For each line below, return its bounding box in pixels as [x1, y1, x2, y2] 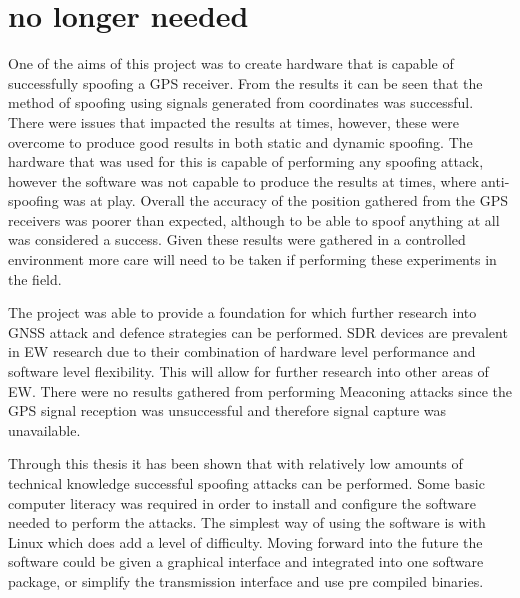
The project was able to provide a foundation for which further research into [8, 302, 477, 323]
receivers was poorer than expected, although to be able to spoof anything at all [8, 209, 500, 230]
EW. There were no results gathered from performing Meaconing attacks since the [8, 380, 512, 401]
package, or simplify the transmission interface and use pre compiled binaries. [8, 570, 484, 591]
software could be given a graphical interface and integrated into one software [8, 551, 484, 572]
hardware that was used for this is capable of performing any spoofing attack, [8, 151, 484, 172]
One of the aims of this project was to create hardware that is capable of [8, 53, 454, 74]
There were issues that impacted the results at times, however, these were [8, 111, 459, 132]
